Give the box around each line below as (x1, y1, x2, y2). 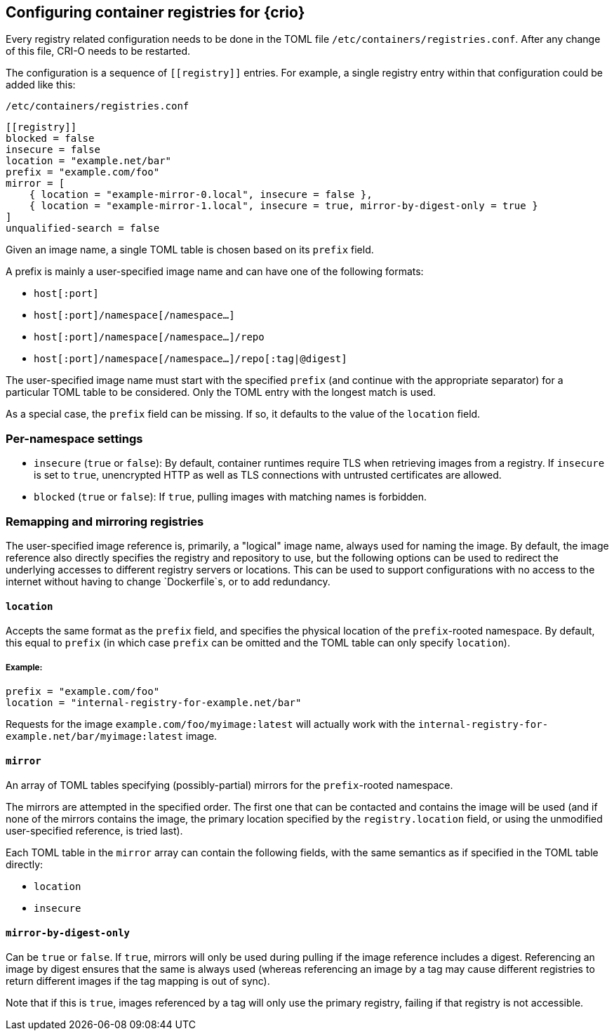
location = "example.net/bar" (6, 155, 172, 167)
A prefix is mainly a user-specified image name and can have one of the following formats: (6, 265, 424, 278)
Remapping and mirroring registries (6, 514, 204, 529)
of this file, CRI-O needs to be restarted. (6, 45, 191, 58)
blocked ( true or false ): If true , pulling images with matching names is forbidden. (34, 491, 427, 503)
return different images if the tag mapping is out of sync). (6, 975, 270, 988)
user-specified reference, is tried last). (6, 825, 183, 837)
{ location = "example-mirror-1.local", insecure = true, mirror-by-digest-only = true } (29, 200, 538, 212)
